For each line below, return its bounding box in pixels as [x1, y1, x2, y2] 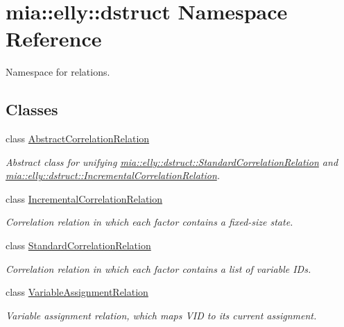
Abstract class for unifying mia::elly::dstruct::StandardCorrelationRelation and [6, 154, 338, 169]
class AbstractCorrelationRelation [6, 131, 150, 146]
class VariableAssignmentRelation [6, 285, 148, 299]
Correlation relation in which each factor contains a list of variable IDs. [6, 261, 311, 276]
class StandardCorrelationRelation [6, 238, 151, 253]
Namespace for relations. [6, 65, 110, 79]
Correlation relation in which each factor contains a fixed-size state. [6, 215, 293, 229]
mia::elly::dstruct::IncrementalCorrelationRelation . [6, 168, 221, 183]
